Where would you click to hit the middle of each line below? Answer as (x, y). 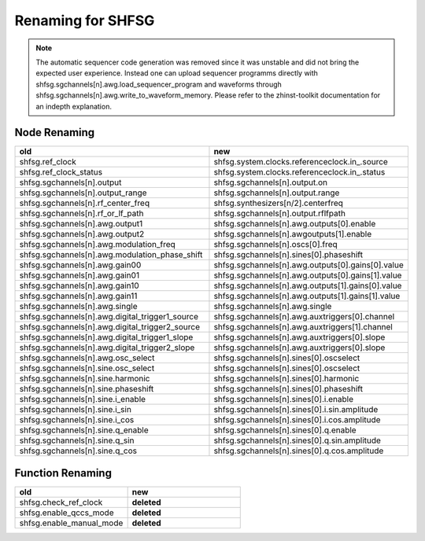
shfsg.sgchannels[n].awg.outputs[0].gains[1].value (308, 275)
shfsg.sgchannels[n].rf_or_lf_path (81, 214)
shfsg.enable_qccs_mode (67, 513)
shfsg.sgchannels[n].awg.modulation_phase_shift (111, 255)
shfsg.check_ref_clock (61, 502)
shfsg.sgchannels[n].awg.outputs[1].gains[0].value (308, 285)
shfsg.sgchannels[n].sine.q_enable (84, 430)
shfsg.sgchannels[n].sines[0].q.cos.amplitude (299, 451)
